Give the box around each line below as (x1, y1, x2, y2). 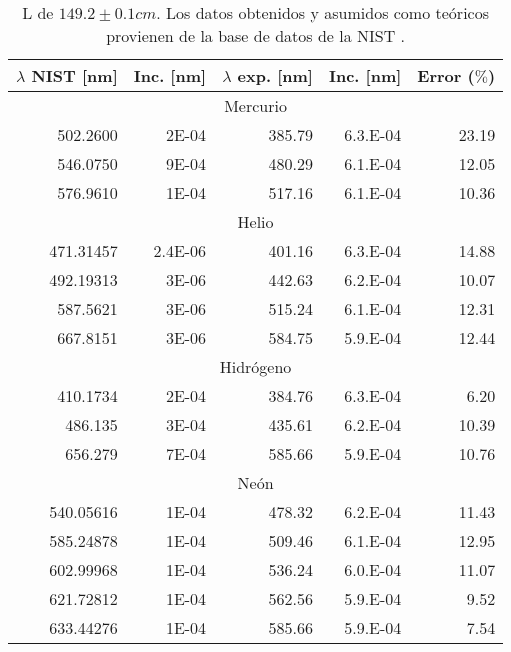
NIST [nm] (31, 64, 118, 87)
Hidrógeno (219, 355, 292, 378)
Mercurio (224, 94, 287, 117)
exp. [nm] (237, 64, 313, 87)
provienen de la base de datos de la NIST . (106, 24, 405, 47)
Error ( (417, 64, 475, 87)
